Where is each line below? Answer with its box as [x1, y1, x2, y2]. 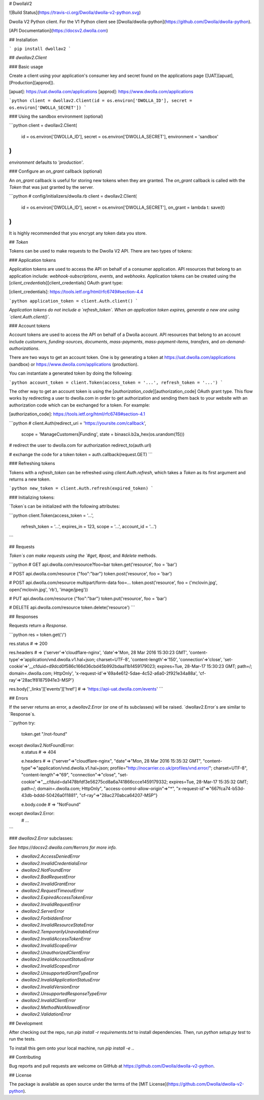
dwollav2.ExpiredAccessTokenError [21, 895, 93, 900]
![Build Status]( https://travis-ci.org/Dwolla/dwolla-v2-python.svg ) [9, 10, 141, 16]
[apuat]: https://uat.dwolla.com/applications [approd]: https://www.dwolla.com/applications [9, 88, 194, 94]
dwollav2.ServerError [21, 908, 65, 914]
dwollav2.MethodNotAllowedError [21, 1004, 90, 1010]
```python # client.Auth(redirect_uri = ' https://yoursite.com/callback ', [9, 420, 146, 426]
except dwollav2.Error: [9, 811, 55, 817]
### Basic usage [9, 64, 44, 70]
